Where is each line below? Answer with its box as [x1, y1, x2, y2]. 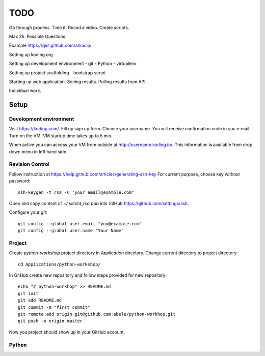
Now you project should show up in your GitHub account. [9, 329, 125, 335]
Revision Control [9, 161, 50, 168]
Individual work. [9, 88, 42, 93]
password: [9, 178, 30, 184]
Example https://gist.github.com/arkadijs [9, 42, 91, 49]
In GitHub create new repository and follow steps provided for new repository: [9, 272, 167, 278]
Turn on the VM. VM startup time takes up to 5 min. [9, 133, 113, 139]
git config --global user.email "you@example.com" [18, 221, 142, 226]
